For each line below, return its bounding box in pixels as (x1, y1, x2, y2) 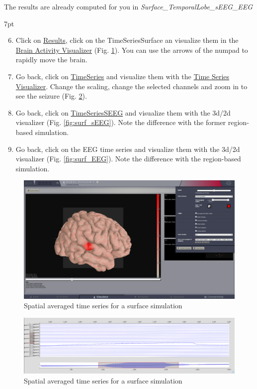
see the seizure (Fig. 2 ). (15, 91, 87, 101)
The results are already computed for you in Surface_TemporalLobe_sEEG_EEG (4, 1, 253, 11)
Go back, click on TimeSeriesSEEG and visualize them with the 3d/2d (15, 107, 231, 118)
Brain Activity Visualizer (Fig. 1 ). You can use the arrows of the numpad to (15, 44, 248, 55)
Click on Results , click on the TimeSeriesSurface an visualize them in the (15, 35, 239, 45)
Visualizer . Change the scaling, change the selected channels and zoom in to (15, 81, 248, 91)
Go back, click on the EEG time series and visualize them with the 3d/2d (15, 143, 240, 154)
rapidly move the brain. (15, 54, 87, 65)
